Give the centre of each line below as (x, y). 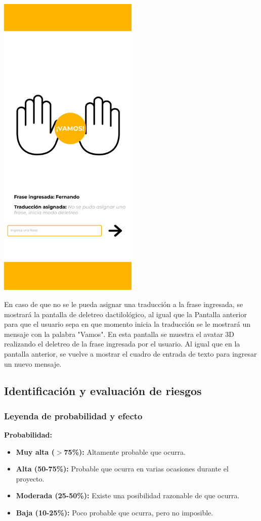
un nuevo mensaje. (33, 363)
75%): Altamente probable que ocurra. (125, 451)
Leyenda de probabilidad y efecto (73, 416)
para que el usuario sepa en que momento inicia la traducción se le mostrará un (127, 324)
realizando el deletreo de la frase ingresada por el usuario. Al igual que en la (122, 344)
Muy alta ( (35, 451)
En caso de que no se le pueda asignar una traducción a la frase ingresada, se (124, 304)
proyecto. (30, 478)
